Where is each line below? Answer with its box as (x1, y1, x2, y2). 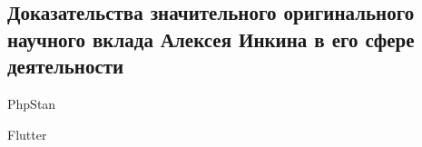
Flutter (7, 124, 47, 143)
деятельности (7, 52, 124, 80)
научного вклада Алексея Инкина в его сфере (7, 24, 415, 53)
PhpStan (7, 93, 56, 113)
